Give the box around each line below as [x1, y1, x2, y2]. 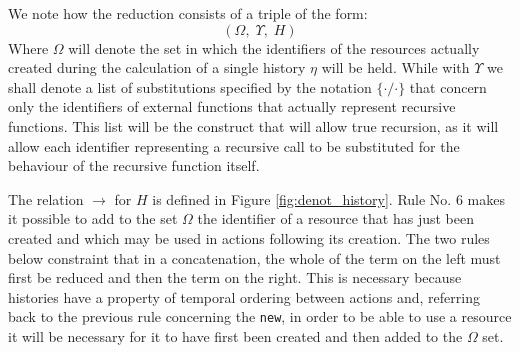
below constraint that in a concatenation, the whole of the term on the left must [8, 247, 501, 268]
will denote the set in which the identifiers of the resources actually [68, 37, 480, 58]
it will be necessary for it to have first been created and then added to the [8, 325, 463, 346]
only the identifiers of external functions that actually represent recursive [8, 96, 456, 117]
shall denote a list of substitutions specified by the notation [8, 76, 372, 97]
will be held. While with [321, 57, 470, 78]
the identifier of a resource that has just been [197, 208, 474, 229]
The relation [8, 188, 84, 209]
